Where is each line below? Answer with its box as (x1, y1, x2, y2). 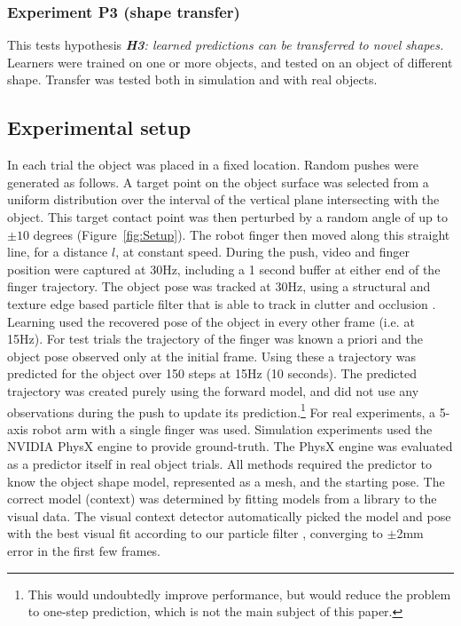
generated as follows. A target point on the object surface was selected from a (7, 172, 429, 191)
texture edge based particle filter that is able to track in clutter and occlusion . (7, 294, 436, 313)
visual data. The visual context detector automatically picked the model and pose (7, 506, 451, 525)
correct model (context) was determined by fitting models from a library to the (7, 489, 437, 508)
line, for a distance (7, 242, 108, 261)
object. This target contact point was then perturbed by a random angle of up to (7, 207, 448, 226)
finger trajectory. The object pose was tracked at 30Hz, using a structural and (7, 277, 431, 296)
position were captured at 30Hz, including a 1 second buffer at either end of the (7, 259, 441, 278)
